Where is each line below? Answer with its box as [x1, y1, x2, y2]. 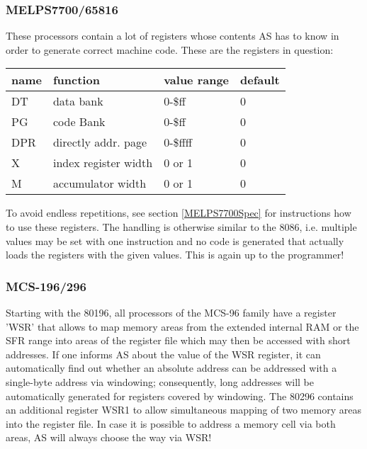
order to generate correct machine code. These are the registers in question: [6, 42, 334, 57]
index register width [52, 154, 153, 171]
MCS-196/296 [6, 277, 87, 295]
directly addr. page [52, 134, 147, 151]
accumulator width [52, 175, 147, 192]
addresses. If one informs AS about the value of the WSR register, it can [6, 346, 321, 361]
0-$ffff [164, 134, 193, 151]
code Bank [52, 113, 106, 130]
